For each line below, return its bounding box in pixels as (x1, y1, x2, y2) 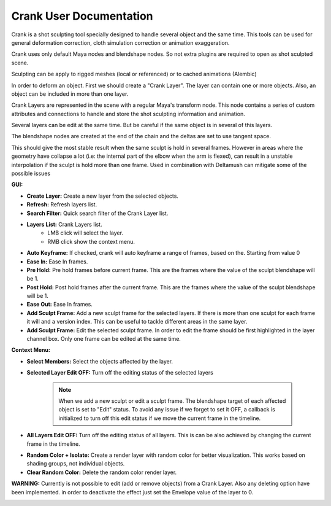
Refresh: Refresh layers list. (26, 201, 97, 208)
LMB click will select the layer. (47, 229, 124, 236)
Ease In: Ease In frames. (26, 258, 88, 265)
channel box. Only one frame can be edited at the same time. (26, 335, 181, 343)
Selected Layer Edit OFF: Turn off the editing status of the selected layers (26, 369, 214, 376)
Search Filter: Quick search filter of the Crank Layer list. (26, 209, 169, 217)
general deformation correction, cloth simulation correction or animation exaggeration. (11, 39, 230, 46)
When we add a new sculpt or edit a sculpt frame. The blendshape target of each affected (58, 397, 286, 405)
